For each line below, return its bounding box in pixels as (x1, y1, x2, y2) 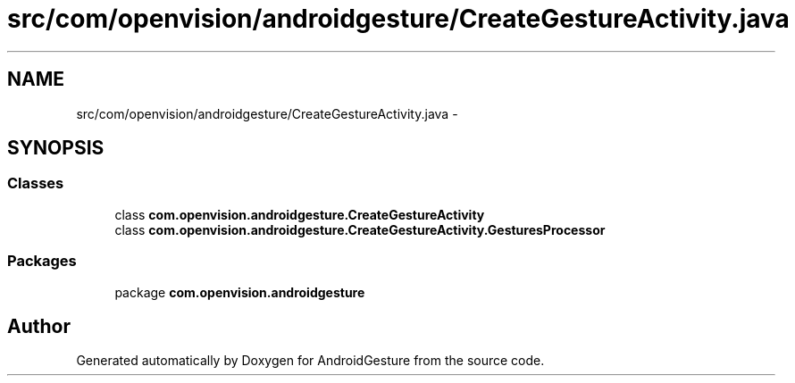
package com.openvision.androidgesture (114, 284, 365, 300)
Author (7, 314, 71, 337)
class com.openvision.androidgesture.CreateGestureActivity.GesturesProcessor (114, 221, 606, 237)
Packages (7, 252, 77, 271)
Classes (7, 174, 64, 193)
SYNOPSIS (7, 137, 105, 160)
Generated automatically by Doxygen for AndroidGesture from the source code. (76, 353, 545, 369)
